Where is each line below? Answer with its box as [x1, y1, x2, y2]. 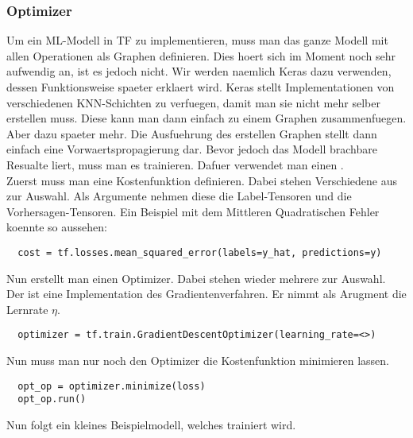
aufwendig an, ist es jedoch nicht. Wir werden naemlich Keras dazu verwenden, [6, 63, 392, 79]
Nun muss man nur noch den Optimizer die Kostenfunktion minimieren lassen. [6, 352, 389, 369]
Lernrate [6, 300, 48, 317]
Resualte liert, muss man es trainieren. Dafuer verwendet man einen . [6, 156, 344, 172]
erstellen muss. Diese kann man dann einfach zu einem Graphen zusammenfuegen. [6, 110, 407, 126]
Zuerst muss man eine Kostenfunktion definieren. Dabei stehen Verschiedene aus [6, 172, 397, 188]
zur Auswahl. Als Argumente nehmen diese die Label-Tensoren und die [6, 188, 352, 204]
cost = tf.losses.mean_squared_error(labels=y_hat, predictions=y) [17, 246, 382, 258]
